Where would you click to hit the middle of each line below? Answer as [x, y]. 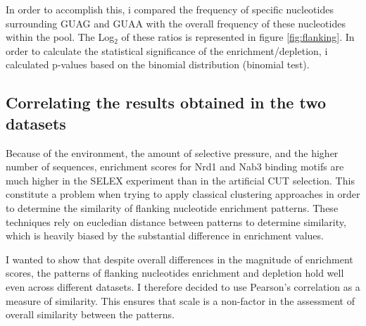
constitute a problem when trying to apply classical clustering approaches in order [183, 194]
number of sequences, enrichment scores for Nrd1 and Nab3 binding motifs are [175, 167]
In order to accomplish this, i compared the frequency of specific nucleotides [170, 9]
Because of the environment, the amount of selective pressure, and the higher [172, 152]
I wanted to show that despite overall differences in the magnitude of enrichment [179, 259]
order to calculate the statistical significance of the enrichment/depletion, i [167, 50]
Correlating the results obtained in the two [166, 102]
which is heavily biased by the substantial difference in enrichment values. [165, 236]
